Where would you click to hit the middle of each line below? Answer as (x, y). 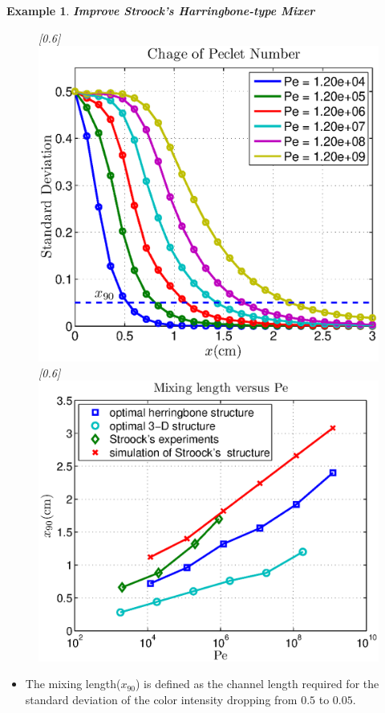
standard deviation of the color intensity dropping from (161, 699)
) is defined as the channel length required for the (257, 684)
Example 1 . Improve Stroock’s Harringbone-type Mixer (161, 10)
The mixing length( (73, 684)
